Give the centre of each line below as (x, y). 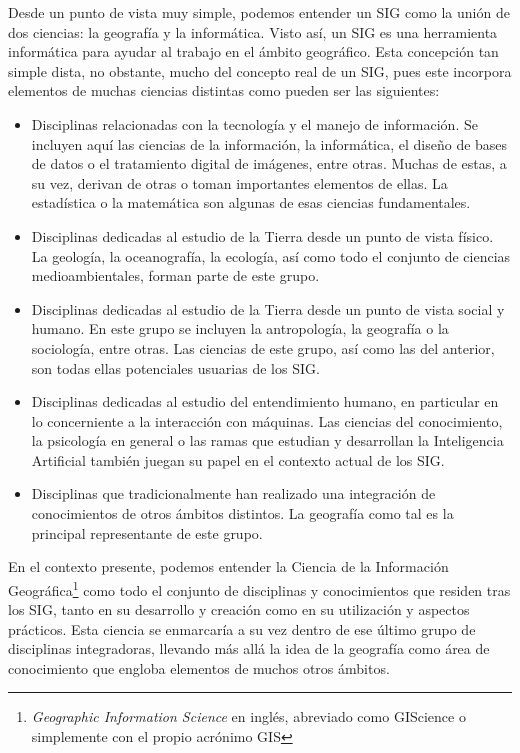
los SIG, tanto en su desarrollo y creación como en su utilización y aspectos (239, 609)
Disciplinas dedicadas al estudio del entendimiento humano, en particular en (265, 401)
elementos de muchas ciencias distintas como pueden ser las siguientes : (224, 90)
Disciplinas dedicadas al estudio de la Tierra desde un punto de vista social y (268, 308)
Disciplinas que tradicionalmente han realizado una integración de (233, 493)
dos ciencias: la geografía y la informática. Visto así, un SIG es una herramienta (253, 31)
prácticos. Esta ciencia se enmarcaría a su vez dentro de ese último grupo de (242, 628)
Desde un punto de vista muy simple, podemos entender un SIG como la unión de (259, 12)
